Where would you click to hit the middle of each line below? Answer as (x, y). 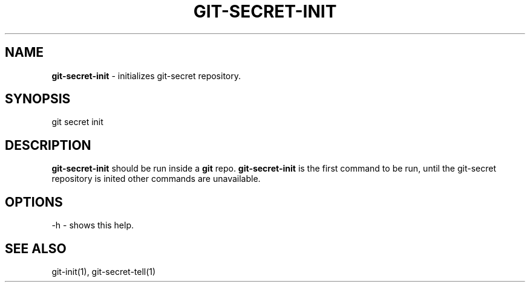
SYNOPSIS (38, 99)
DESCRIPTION (48, 145)
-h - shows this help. (93, 225)
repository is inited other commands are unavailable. (156, 179)
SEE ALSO (36, 248)
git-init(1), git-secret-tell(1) (104, 271)
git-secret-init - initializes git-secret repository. (146, 76)
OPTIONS (34, 202)
